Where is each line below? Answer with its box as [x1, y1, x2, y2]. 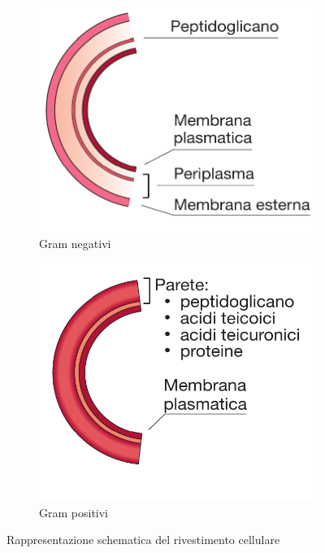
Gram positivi [39, 503, 109, 520]
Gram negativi [39, 234, 111, 251]
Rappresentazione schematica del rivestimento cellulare [6, 531, 280, 548]
